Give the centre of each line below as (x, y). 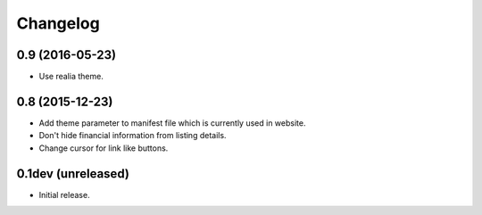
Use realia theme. (71, 77)
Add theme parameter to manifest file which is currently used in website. (172, 123)
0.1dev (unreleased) (73, 174)
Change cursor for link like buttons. (104, 148)
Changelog (58, 23)
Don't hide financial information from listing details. (133, 136)
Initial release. (64, 194)
